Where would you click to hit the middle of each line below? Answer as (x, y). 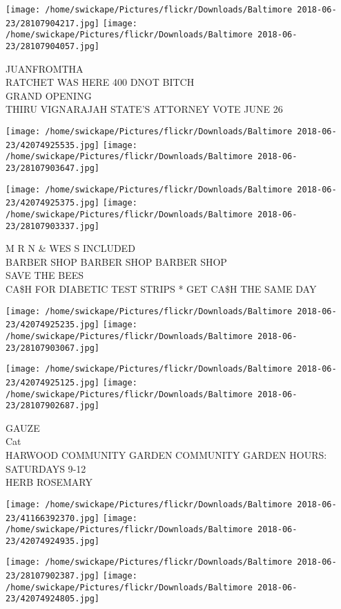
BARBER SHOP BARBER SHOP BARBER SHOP (116, 261)
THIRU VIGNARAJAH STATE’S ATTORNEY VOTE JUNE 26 (144, 109)
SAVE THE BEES (45, 275)
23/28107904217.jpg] (53, 23)
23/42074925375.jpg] (53, 203)
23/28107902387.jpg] (53, 576)
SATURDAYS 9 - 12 (46, 468)
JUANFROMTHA (45, 68)
